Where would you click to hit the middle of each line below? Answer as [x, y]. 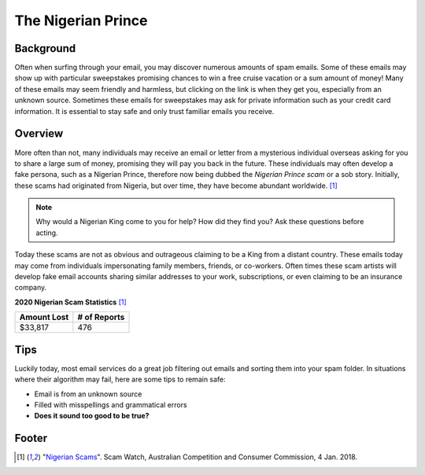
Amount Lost [44, 317]
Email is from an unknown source [88, 394]
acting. [47, 233]
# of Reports [101, 317]
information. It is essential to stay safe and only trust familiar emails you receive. [144, 111]
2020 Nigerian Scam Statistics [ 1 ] [71, 302]
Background [45, 48]
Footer [31, 438]
